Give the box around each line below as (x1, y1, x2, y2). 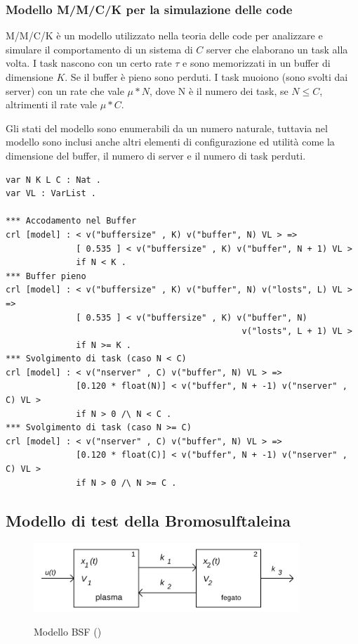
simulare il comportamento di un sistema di (6, 41, 193, 56)
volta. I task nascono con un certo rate (6, 56, 172, 70)
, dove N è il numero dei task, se (149, 83, 289, 98)
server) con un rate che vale (6, 83, 124, 98)
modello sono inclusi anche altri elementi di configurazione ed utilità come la (6, 134, 335, 149)
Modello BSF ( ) (34, 624, 102, 639)
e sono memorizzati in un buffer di (183, 56, 331, 70)
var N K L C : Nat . (6, 174, 102, 185)
